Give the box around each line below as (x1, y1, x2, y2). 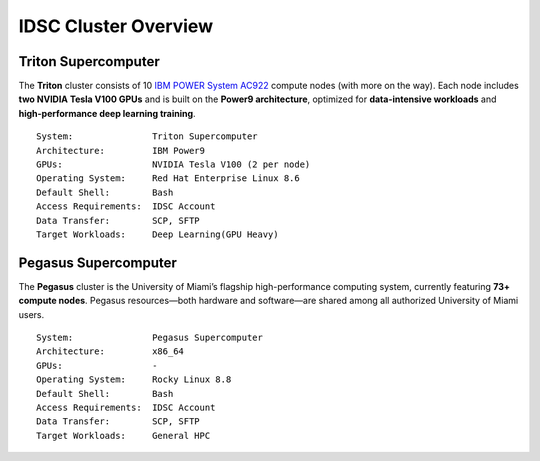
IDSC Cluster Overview (18, 15, 214, 37)
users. (18, 308, 45, 320)
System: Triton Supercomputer (36, 131, 259, 142)
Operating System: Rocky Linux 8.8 (36, 374, 232, 385)
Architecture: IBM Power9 (36, 145, 205, 156)
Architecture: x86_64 (36, 346, 185, 357)
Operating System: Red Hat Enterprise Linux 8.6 (36, 173, 300, 184)
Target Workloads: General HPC (36, 430, 211, 441)
